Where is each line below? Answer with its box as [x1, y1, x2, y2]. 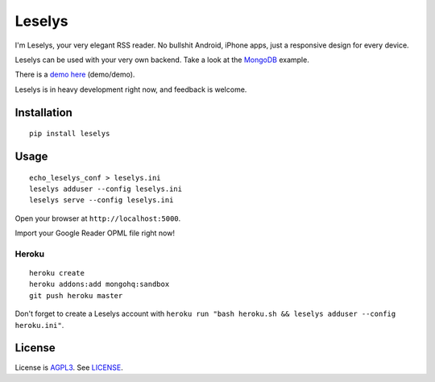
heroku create [29, 268, 85, 278]
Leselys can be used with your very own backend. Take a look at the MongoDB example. [14, 55, 309, 64]
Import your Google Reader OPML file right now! [14, 228, 175, 238]
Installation [14, 106, 72, 119]
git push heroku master [29, 291, 123, 300]
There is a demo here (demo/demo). [14, 69, 135, 80]
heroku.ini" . [14, 320, 64, 330]
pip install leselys [29, 129, 110, 139]
